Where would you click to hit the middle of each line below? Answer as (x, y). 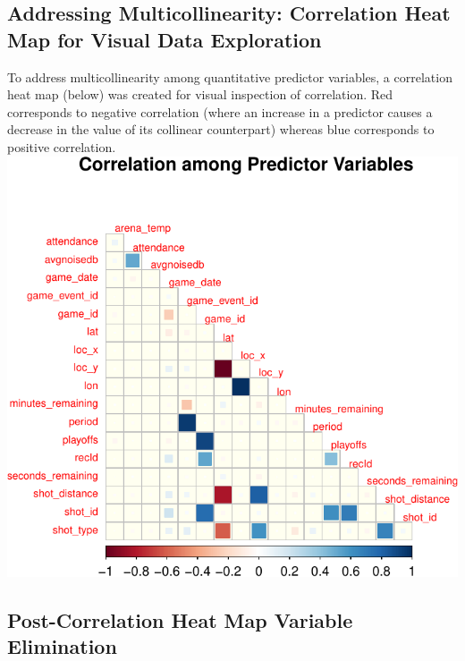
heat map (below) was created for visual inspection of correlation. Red (200, 94)
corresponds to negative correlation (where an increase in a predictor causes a (220, 111)
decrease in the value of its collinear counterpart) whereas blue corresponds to (221, 129)
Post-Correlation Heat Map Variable (180, 619)
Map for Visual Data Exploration (165, 39)
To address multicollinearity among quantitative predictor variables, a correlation (230, 76)
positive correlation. (62, 146)
